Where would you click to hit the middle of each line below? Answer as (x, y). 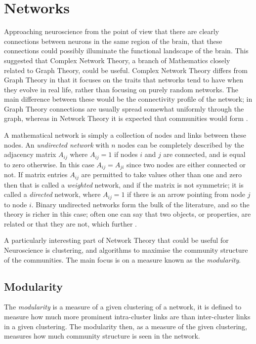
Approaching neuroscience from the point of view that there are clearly (112, 31)
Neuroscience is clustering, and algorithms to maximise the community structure (126, 250)
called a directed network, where (52, 194)
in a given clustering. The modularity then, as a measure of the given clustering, (126, 326)
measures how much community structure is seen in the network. (102, 336)
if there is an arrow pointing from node (186, 194)
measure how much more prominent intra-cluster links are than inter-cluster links (127, 317)
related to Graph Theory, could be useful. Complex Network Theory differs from (126, 70)
